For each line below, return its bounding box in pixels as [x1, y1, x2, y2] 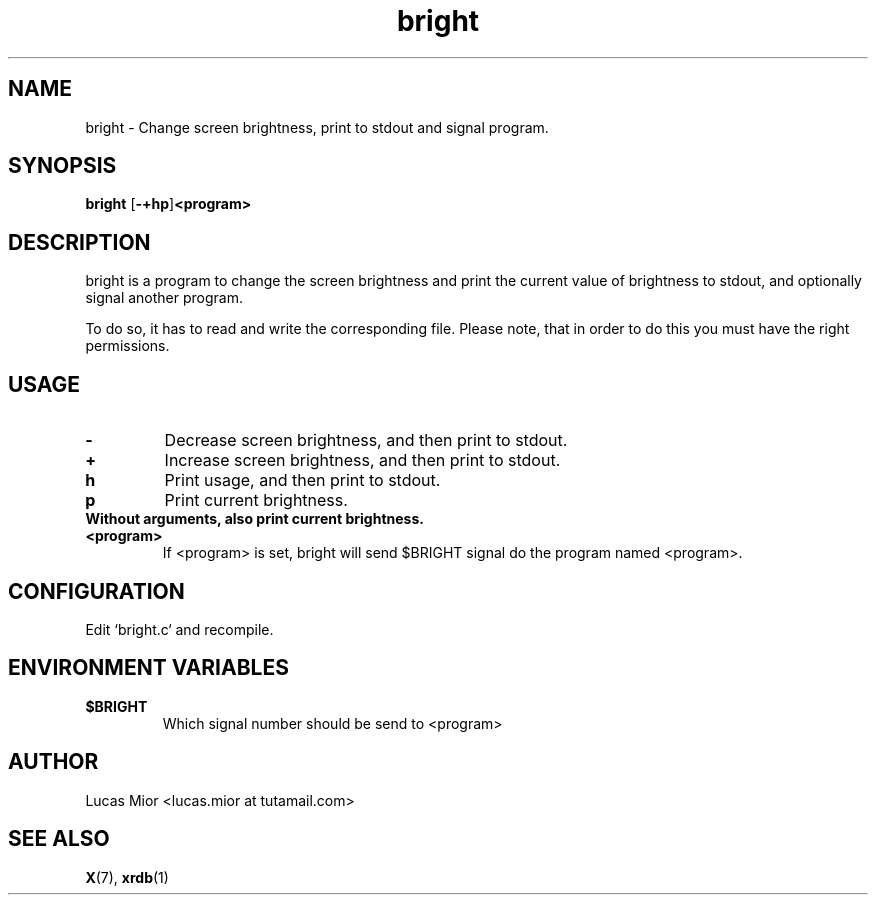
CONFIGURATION [8, 578, 185, 604]
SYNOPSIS [8, 153, 117, 179]
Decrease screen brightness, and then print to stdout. [164, 430, 568, 451]
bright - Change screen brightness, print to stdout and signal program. [85, 118, 549, 136]
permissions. [85, 337, 170, 355]
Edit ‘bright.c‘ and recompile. [85, 620, 274, 638]
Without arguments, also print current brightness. [85, 510, 424, 528]
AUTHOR [8, 749, 99, 775]
